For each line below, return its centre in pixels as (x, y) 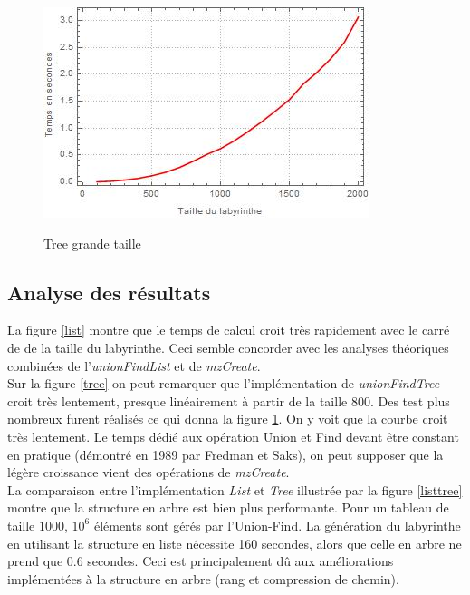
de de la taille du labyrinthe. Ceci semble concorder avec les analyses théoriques (228, 347)
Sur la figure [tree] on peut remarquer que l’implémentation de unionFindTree (224, 383)
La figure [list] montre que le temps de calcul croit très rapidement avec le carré (229, 330)
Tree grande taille (92, 243)
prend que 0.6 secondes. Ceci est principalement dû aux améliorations (201, 561)
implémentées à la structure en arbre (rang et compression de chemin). (203, 578)
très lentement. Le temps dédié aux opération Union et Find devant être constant (233, 436)
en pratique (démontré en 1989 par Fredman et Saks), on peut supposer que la (225, 454)
